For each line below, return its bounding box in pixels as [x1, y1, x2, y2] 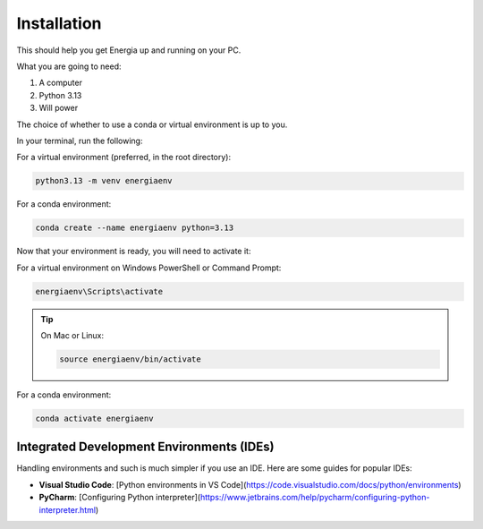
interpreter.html [38, 504, 97, 515]
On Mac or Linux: [40, 329, 105, 340]
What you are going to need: [16, 61, 122, 72]
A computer [38, 77, 82, 89]
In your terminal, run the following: [16, 135, 143, 146]
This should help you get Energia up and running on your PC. [16, 45, 241, 55]
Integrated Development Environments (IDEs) [16, 439, 275, 455]
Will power [38, 103, 79, 114]
